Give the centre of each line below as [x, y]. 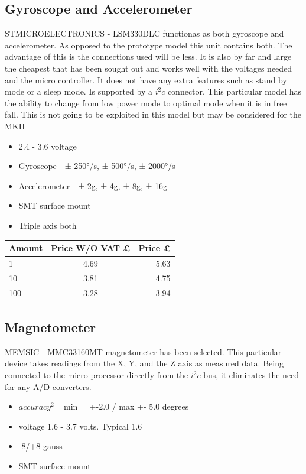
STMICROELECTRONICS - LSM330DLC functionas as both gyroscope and [144, 33]
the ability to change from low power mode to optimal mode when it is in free [146, 103]
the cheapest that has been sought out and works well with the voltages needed [149, 68]
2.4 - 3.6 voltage [48, 146]
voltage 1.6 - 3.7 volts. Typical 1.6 [80, 426]
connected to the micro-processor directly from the [97, 375]
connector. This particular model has [235, 91]
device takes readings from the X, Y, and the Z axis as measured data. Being [144, 363]
